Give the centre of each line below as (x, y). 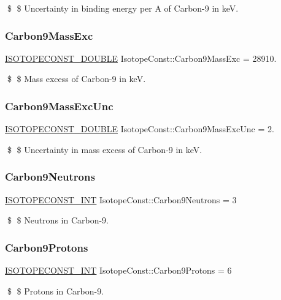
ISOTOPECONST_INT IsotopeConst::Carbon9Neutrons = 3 (121, 199)
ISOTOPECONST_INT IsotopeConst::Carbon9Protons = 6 (118, 270)
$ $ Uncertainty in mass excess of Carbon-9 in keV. (105, 149)
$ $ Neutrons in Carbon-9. (58, 220)
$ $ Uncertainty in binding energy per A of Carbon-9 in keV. (123, 8)
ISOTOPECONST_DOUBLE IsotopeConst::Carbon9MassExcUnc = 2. (140, 129)
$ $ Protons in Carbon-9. (56, 291)
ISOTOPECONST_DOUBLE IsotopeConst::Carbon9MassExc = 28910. (141, 58)
